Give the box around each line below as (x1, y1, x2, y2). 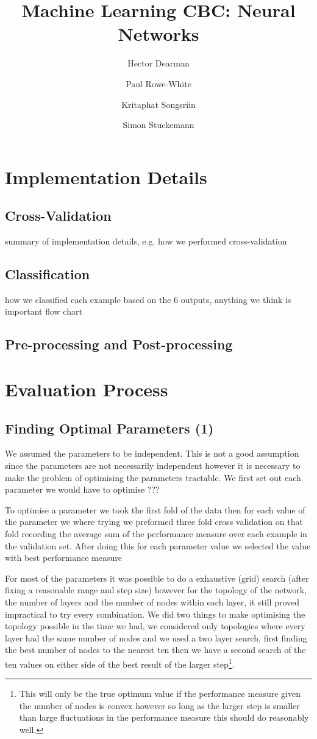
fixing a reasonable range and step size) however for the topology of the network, (5, 584, 307, 596)
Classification (5, 265, 90, 284)
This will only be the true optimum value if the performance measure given (19, 687, 301, 700)
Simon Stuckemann (123, 118, 194, 131)
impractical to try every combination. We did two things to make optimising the (5, 607, 305, 620)
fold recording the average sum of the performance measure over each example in (5, 527, 307, 540)
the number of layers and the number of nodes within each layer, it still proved (5, 595, 300, 608)
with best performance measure (5, 551, 122, 564)
